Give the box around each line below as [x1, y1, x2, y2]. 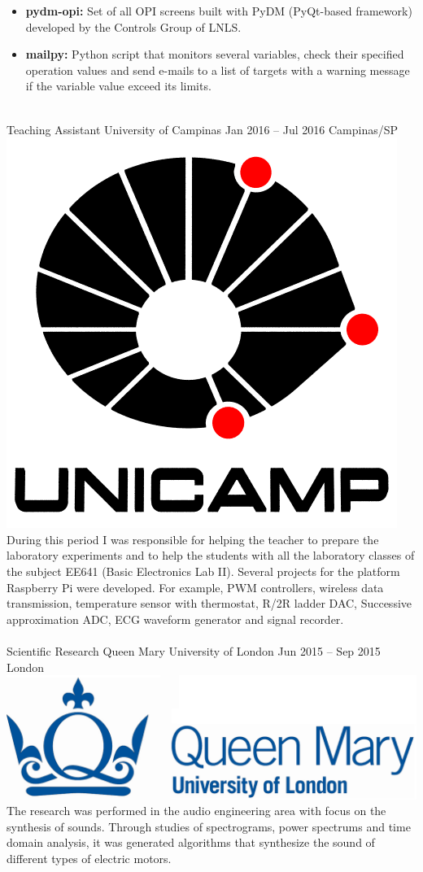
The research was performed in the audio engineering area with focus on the [7, 802, 386, 819]
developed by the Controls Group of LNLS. [25, 18, 242, 35]
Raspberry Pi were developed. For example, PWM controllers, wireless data [7, 578, 384, 595]
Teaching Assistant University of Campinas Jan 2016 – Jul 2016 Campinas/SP [7, 120, 399, 137]
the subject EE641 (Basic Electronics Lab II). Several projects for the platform [7, 562, 400, 579]
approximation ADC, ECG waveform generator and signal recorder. [7, 610, 344, 627]
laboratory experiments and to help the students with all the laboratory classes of [7, 547, 415, 564]
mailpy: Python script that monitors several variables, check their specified [25, 46, 404, 63]
